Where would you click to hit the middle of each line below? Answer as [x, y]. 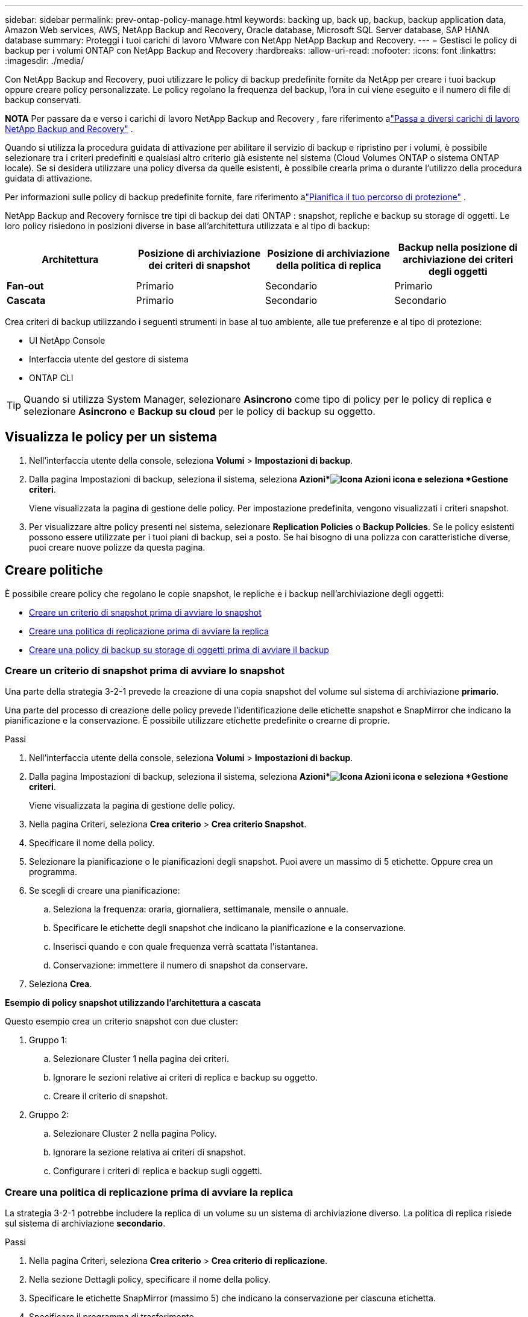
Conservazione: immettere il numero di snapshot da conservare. [181, 965]
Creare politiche [54, 570]
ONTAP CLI [51, 378]
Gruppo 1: [48, 1040]
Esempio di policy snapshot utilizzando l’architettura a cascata [133, 1003]
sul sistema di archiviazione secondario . [85, 1224]
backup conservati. [43, 100]
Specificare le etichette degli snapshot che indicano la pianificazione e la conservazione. [230, 928]
